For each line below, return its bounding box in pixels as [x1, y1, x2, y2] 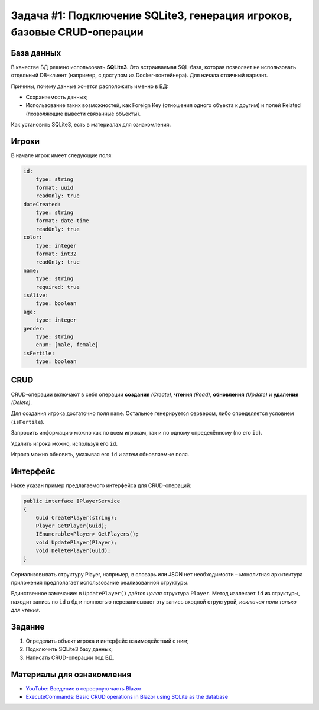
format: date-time [35, 218, 89, 224]
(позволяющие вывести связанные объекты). [25, 110, 141, 117]
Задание [11, 621, 45, 632]
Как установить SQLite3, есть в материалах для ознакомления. [11, 121, 171, 128]
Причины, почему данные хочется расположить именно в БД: [11, 83, 169, 90]
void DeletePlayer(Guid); [35, 547, 111, 554]
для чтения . [11, 607, 41, 614]
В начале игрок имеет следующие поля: [11, 152, 113, 159]
